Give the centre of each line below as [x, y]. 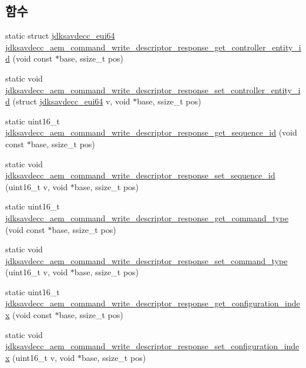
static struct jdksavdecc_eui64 [60, 36]
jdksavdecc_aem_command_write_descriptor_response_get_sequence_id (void [151, 132]
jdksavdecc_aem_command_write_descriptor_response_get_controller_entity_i [153, 47]
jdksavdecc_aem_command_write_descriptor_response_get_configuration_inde [153, 303]
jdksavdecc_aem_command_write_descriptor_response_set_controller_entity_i [153, 90]
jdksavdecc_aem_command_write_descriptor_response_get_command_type [147, 217]
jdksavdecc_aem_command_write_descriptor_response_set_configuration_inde [152, 346]
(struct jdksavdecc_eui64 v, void [71, 101]
